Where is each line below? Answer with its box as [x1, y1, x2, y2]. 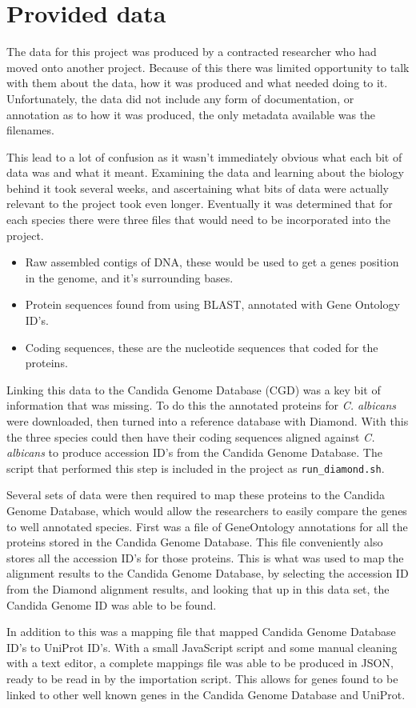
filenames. [6, 122, 54, 138]
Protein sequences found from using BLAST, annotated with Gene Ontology [25, 296, 400, 313]
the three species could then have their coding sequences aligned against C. [6, 428, 375, 445]
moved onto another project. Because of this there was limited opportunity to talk [6, 58, 410, 75]
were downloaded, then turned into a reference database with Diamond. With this [6, 413, 409, 429]
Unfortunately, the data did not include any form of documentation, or [6, 90, 354, 106]
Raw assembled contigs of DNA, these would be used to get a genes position [25, 254, 399, 270]
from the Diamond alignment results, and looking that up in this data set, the [6, 581, 390, 597]
